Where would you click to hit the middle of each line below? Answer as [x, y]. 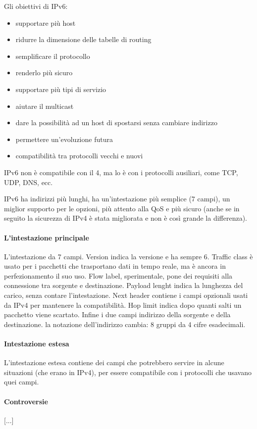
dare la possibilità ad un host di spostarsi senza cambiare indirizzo [116, 122]
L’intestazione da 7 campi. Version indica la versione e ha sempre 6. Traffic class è [128, 256]
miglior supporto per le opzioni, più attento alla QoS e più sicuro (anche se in [122, 208]
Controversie [26, 401]
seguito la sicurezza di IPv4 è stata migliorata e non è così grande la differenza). [126, 218]
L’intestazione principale [47, 237]
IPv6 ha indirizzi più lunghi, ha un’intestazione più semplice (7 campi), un [117, 199]
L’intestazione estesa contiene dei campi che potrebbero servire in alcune [114, 362]
